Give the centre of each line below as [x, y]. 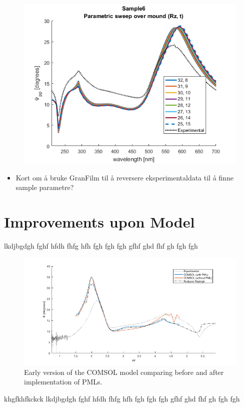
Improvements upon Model [99, 221]
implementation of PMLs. [63, 382]
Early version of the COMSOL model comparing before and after [124, 372]
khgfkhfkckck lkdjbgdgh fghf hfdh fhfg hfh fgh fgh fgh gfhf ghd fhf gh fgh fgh [122, 398]
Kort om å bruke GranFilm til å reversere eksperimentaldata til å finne [124, 177]
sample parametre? [45, 187]
